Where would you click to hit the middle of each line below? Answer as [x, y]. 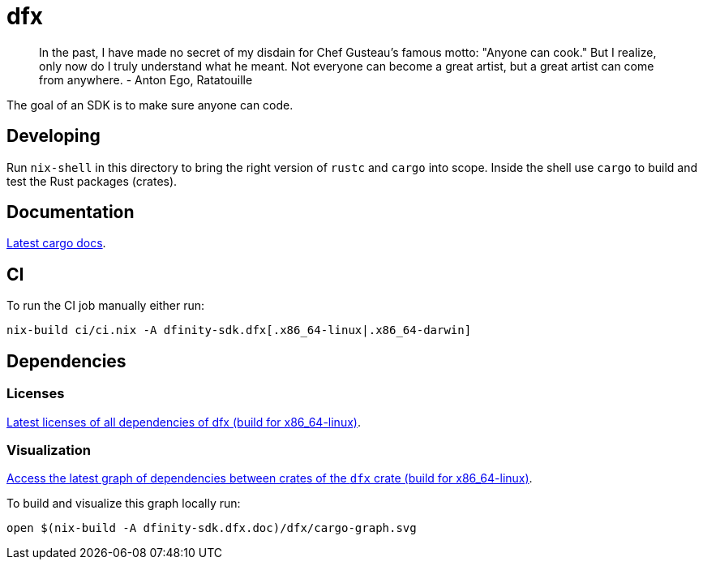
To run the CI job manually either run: [106, 306]
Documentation [71, 212]
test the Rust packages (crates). [92, 181]
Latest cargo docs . [56, 243]
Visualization [49, 450]
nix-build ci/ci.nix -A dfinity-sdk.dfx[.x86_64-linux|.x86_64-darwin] [239, 330]
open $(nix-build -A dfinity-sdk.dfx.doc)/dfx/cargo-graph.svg [212, 528]
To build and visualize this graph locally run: [124, 504]
